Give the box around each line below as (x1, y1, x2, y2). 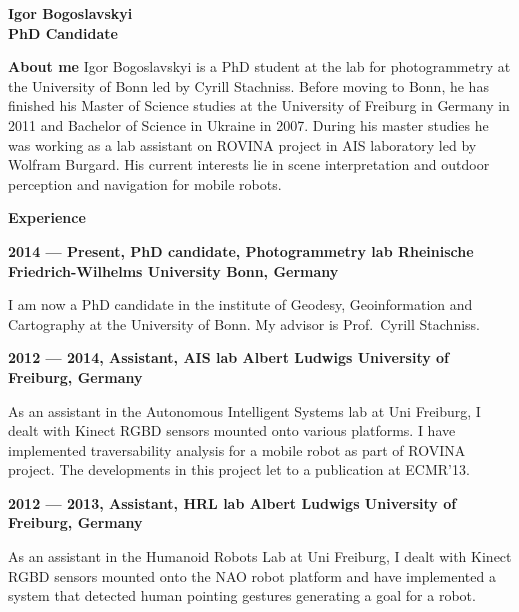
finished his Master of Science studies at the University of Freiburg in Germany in (8, 95, 510, 116)
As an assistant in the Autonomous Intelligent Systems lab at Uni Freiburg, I (8, 400, 481, 421)
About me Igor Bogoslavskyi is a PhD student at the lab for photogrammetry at (8, 56, 511, 77)
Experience (8, 207, 86, 228)
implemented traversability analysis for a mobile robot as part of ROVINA (8, 439, 466, 460)
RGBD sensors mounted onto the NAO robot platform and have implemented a (8, 565, 496, 586)
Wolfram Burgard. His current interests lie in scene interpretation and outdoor (8, 154, 490, 175)
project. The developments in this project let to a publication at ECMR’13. (8, 459, 470, 480)
